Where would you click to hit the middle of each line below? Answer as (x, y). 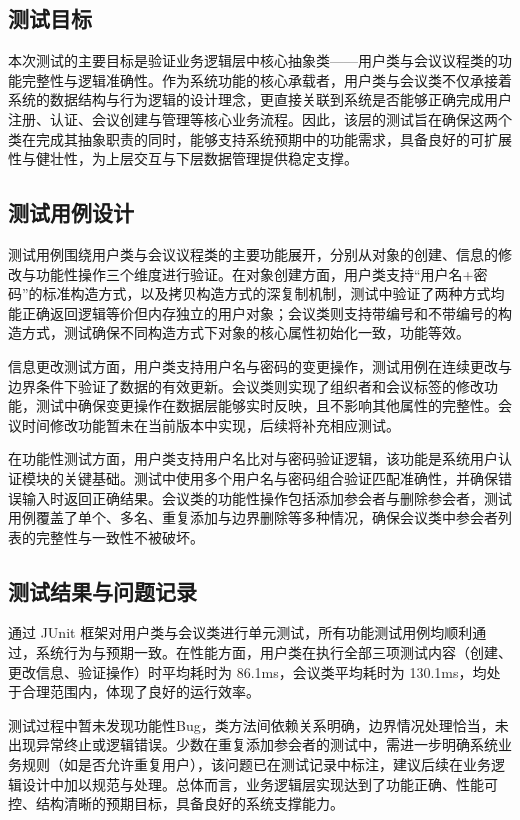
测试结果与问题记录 (102, 590)
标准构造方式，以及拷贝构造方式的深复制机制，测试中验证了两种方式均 (273, 293)
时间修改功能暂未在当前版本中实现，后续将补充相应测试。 (210, 424)
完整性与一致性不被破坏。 (119, 536)
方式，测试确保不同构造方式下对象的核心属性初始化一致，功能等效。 (245, 332)
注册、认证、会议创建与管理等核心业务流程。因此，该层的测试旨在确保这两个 (260, 118)
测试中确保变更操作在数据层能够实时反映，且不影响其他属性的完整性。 (266, 405)
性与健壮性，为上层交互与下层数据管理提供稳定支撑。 (183, 158)
